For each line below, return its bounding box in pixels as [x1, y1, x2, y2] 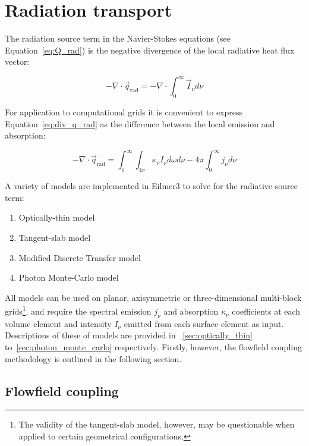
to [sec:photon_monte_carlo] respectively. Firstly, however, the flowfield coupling [5, 341, 302, 353]
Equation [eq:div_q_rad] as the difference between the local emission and [5, 117, 275, 130]
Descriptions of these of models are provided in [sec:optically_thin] [5, 329, 253, 341]
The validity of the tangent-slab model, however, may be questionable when [18, 418, 295, 431]
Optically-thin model [18, 211, 95, 224]
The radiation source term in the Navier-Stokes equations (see [5, 32, 231, 45]
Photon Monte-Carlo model [18, 271, 119, 284]
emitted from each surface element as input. [124, 317, 284, 329]
